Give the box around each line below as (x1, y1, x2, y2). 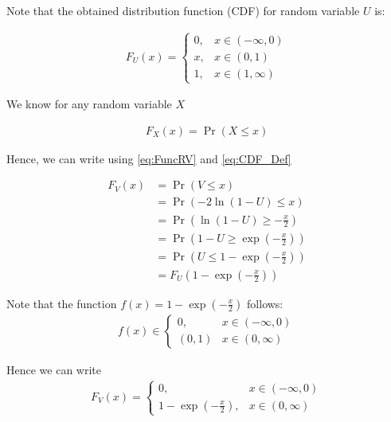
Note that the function (6, 295, 117, 311)
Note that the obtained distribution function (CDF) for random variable (6, 2, 360, 18)
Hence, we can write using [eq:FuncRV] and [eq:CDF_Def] (6, 150, 291, 166)
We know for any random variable (6, 96, 172, 112)
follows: (247, 295, 283, 311)
